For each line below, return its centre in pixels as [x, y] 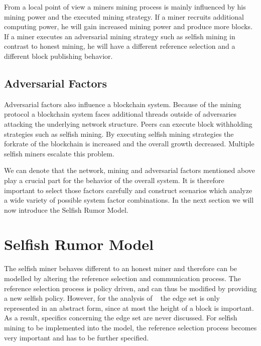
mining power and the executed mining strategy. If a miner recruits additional [124, 16]
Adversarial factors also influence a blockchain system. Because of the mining [123, 104]
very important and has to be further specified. [77, 337]
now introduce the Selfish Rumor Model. [66, 209]
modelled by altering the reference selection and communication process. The [122, 278]
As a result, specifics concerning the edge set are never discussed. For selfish [121, 318]
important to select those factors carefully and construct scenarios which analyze [128, 190]
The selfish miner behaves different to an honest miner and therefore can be [121, 268]
